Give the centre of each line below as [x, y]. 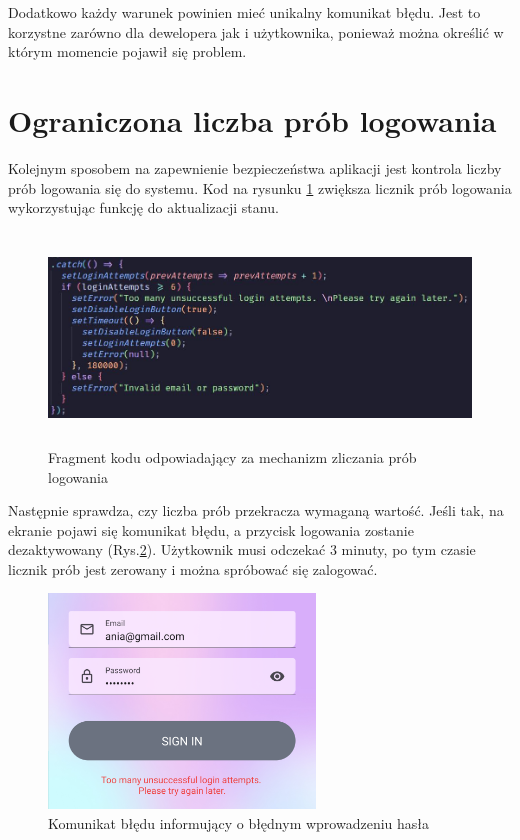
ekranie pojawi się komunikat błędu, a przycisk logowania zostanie [211, 529]
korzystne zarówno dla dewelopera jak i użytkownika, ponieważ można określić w [256, 31]
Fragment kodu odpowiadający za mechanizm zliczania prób [232, 456]
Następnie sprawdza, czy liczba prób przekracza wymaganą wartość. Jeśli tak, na [256, 510]
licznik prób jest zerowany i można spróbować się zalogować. [193, 568]
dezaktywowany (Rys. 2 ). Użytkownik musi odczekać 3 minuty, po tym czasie [242, 549]
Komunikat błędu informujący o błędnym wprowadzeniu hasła [239, 822]
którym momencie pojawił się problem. [127, 51]
